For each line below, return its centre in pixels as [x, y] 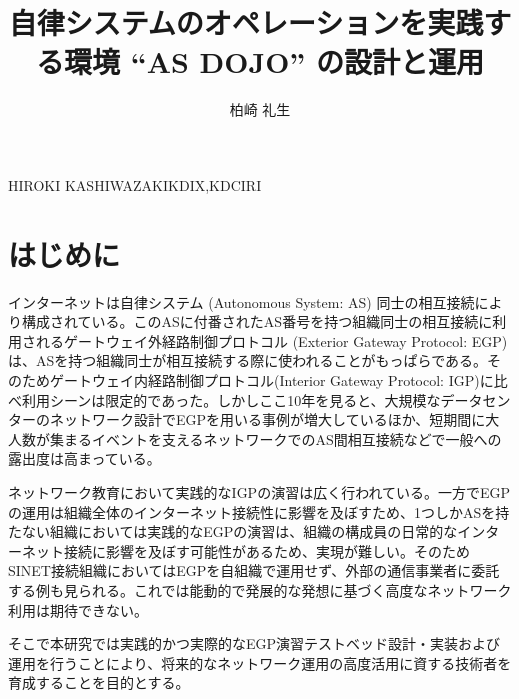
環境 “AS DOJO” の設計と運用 [274, 61]
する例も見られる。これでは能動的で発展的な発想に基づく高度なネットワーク [260, 589]
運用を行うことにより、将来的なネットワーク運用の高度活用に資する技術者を [260, 662]
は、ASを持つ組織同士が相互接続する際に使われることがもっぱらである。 [248, 360]
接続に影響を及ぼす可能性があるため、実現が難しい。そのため [266, 550]
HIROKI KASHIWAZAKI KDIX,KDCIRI [135, 184]
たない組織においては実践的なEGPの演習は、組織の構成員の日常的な [233, 531]
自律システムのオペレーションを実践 [246, 22]
